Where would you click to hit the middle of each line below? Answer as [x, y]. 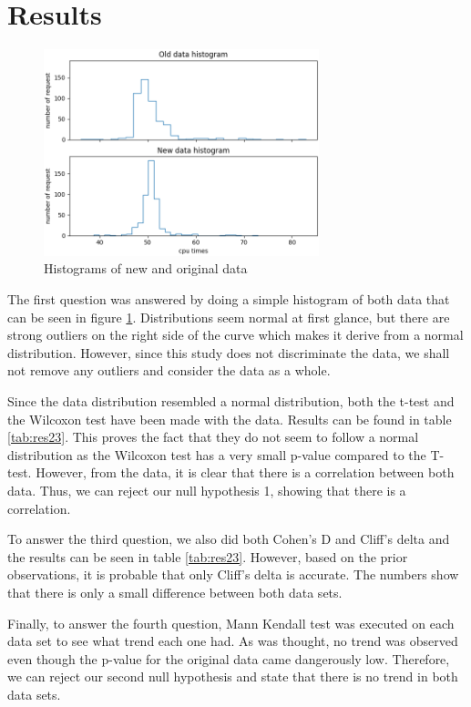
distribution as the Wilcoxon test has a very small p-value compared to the [217, 454]
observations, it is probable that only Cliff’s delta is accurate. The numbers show [233, 574]
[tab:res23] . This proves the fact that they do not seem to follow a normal [213, 437]
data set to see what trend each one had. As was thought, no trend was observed [233, 641]
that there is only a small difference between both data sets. [175, 592]
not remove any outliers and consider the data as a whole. [169, 370]
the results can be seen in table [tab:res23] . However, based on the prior [208, 556]
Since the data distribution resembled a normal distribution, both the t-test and [231, 401]
